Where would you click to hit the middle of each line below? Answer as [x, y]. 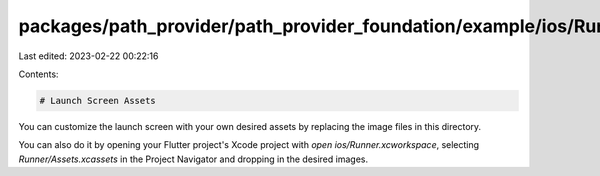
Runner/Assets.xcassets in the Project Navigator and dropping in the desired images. [193, 159]
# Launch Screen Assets [98, 100]
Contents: [38, 74]
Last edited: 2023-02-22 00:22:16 [88, 56]
